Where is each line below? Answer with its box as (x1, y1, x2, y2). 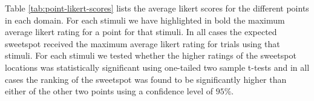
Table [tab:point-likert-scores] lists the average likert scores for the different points (5, 2, 309, 14)
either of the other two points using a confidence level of (5, 85, 213, 97)
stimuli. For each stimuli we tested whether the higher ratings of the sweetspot (5, 49, 296, 62)
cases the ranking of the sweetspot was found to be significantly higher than (5, 73, 287, 85)
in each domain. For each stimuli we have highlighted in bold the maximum (5, 13, 285, 26)
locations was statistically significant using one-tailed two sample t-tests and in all (5, 60, 310, 73)
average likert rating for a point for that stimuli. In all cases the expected (5, 25, 277, 38)
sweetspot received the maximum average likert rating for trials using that (5, 37, 280, 50)
